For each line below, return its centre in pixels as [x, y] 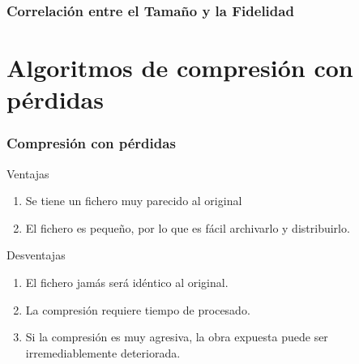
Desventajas [36, 255]
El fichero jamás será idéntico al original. [127, 282]
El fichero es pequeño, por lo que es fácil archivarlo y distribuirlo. [188, 227]
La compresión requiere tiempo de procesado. [138, 309]
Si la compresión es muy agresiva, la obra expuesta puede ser [177, 337]
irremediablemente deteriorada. [103, 352]
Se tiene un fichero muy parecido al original [134, 201]
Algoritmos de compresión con [180, 68]
